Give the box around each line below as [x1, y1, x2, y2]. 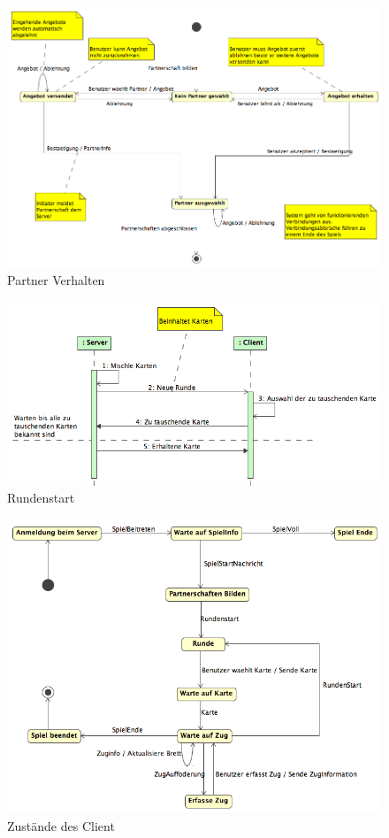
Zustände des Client [7, 817, 115, 834]
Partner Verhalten [7, 270, 105, 288]
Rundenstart [7, 488, 75, 507]
